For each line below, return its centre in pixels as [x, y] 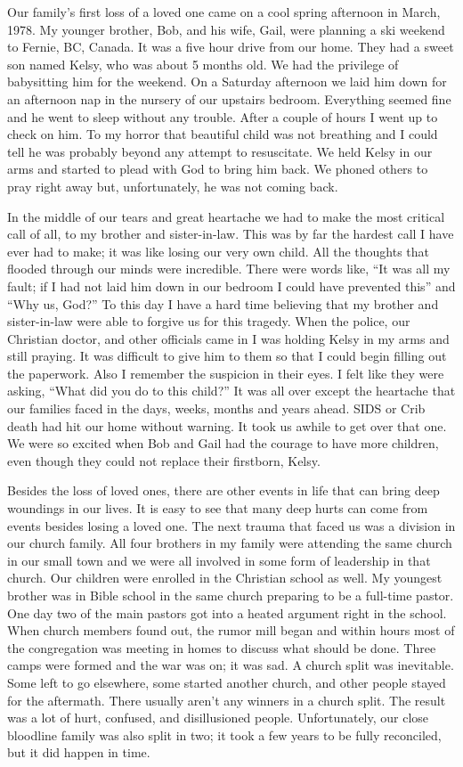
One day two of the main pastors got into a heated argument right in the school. [227, 612]
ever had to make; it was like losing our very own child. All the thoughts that [218, 251]
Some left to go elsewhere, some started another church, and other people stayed [227, 682]
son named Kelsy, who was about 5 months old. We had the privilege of [203, 64]
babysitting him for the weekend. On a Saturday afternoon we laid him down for [227, 82]
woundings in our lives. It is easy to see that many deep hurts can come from [218, 508]
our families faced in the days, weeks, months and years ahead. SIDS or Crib [216, 408]
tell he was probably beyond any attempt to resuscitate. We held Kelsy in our [220, 151]
